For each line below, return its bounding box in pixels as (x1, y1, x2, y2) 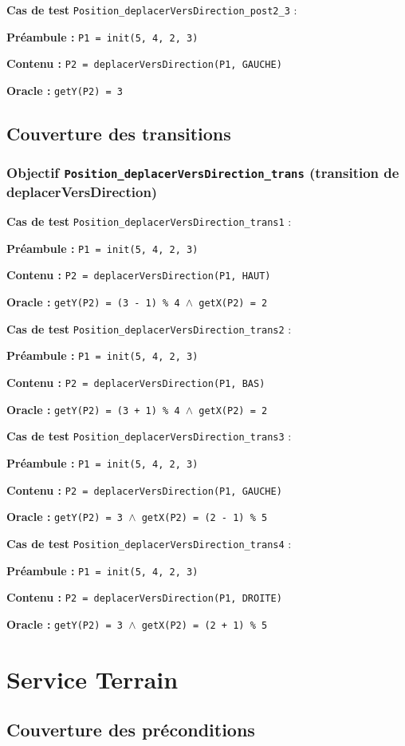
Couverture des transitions (6, 121, 231, 146)
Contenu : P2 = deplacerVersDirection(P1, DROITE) (6, 589, 282, 606)
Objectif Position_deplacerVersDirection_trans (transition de (6, 163, 399, 183)
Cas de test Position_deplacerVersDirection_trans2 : (6, 320, 292, 337)
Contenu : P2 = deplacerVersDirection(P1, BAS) (6, 374, 265, 391)
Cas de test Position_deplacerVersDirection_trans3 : (6, 428, 292, 444)
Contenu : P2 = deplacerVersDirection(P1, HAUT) (6, 266, 271, 283)
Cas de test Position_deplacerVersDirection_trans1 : (6, 213, 292, 230)
